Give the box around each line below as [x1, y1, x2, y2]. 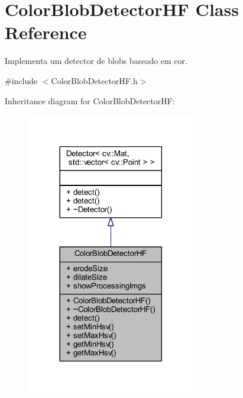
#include [5, 74, 38, 86]
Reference [5, 20, 87, 44]
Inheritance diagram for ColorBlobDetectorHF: [5, 94, 175, 107]
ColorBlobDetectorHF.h [51, 74, 138, 86]
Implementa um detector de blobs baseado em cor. [5, 54, 187, 67]
